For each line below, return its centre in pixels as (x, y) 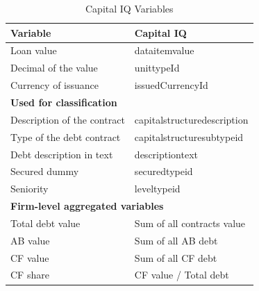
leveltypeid (157, 189)
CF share (30, 275)
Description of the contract (68, 119)
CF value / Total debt (182, 275)
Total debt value (45, 223)
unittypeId (157, 68)
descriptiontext (166, 154)
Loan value (34, 50)
